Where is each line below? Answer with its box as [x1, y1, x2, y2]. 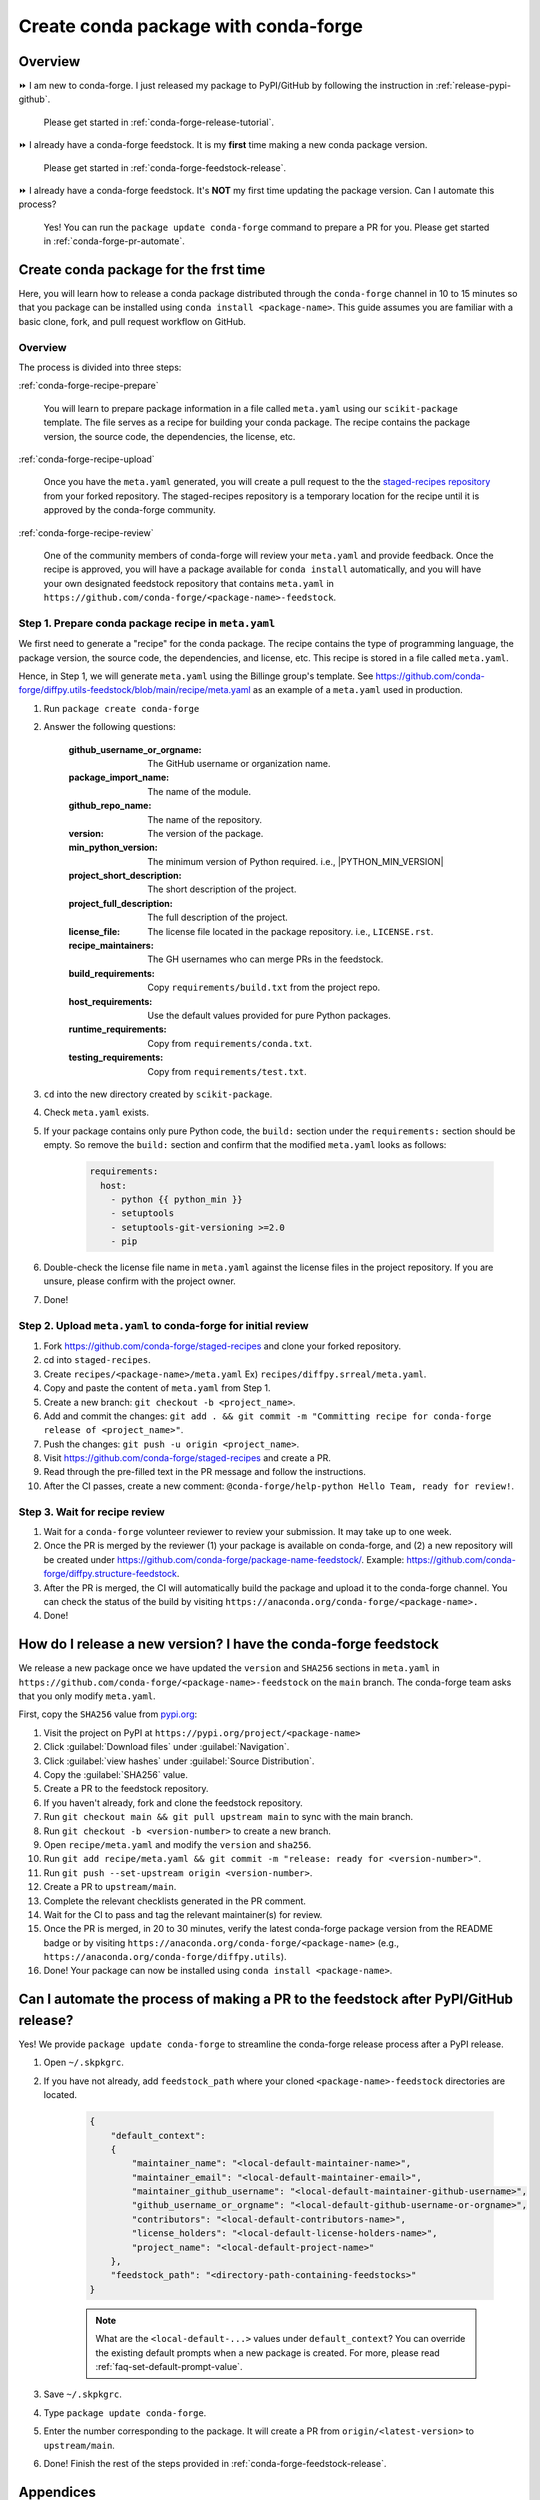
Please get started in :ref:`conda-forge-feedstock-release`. [43, 161, 287, 174]
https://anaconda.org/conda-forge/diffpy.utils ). [43, 1951, 287, 1963]
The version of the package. [147, 827, 264, 839]
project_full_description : [68, 897, 174, 909]
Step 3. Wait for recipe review [18, 1505, 165, 1519]
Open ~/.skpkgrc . [43, 2056, 124, 2069]
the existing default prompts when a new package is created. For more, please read [95, 2346, 440, 2359]
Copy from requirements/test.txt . [147, 1065, 307, 1077]
